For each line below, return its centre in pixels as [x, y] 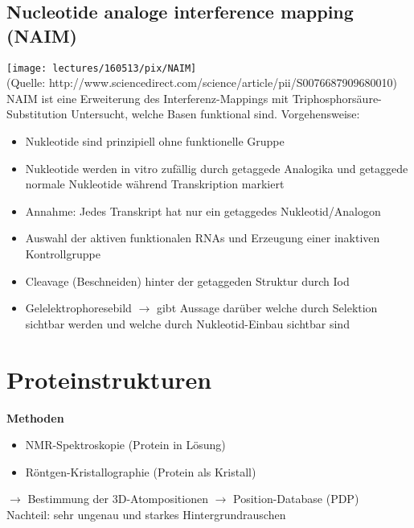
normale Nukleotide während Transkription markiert [155, 184]
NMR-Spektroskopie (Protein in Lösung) [125, 445]
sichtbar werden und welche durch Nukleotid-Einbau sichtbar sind [187, 323]
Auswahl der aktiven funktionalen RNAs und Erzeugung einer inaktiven [203, 238]
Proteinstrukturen [109, 379]
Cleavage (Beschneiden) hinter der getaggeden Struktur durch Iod [187, 280]
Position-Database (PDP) [296, 499]
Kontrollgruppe [63, 254]
